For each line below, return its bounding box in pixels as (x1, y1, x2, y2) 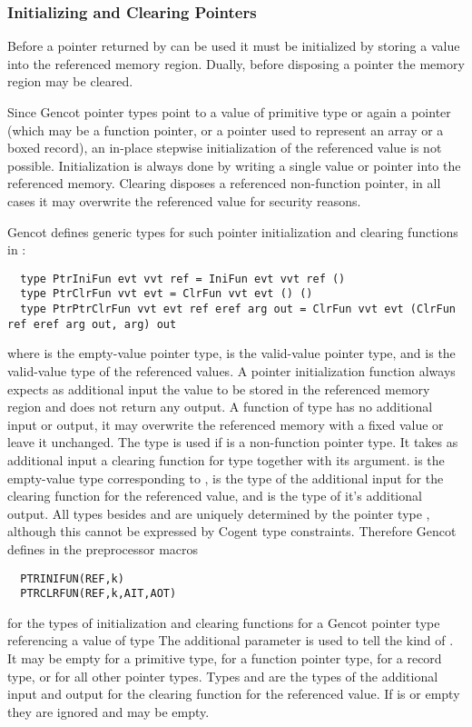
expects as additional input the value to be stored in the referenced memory (7, 379, 430, 398)
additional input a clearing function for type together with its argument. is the (7, 450, 445, 469)
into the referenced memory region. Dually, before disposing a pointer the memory (7, 54, 465, 73)
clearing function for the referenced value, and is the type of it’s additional (7, 486, 422, 505)
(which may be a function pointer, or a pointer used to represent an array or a (7, 120, 444, 139)
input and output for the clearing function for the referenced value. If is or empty (7, 684, 460, 703)
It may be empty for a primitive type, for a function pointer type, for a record (7, 649, 442, 667)
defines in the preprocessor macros (7, 539, 199, 558)
